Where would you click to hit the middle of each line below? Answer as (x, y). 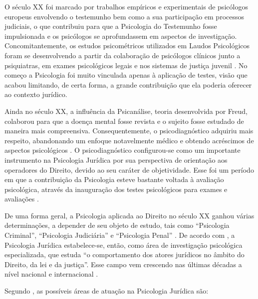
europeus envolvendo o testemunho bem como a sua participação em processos (125, 16)
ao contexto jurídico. (36, 94)
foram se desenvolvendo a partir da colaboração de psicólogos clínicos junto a (123, 55)
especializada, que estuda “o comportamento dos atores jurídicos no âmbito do (125, 254)
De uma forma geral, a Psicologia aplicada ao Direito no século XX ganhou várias (129, 215)
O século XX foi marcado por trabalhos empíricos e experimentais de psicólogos (126, 6)
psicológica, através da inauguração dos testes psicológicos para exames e (116, 189)
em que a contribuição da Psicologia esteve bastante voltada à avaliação (114, 179)
